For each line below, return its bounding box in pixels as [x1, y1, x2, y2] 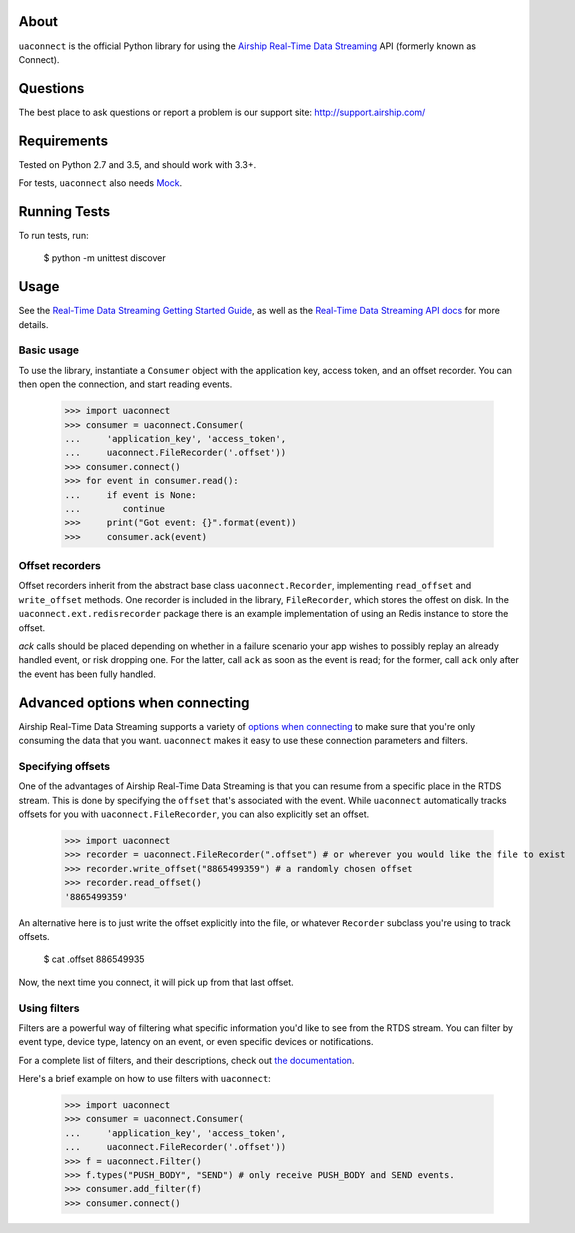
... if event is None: [64, 489, 197, 500]
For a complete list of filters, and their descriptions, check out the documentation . [18, 1054, 355, 1066]
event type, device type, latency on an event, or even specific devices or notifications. [18, 1036, 374, 1048]
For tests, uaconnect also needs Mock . [18, 177, 183, 189]
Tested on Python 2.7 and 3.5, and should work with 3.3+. [18, 158, 257, 170]
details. [18, 318, 49, 330]
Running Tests [18, 203, 110, 220]
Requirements [18, 132, 109, 149]
